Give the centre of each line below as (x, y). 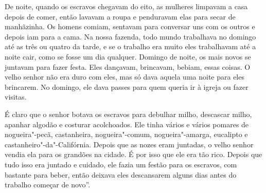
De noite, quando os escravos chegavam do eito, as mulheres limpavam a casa (126, 6)
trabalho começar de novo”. (48, 185)
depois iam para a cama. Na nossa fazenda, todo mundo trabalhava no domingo (130, 36)
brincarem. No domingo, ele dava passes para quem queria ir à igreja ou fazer (127, 86)
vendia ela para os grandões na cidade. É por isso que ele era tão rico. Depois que (134, 154)
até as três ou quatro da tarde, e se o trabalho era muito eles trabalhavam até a (130, 46)
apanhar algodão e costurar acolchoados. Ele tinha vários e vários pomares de (127, 124)
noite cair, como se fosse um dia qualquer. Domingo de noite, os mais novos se (128, 56)
